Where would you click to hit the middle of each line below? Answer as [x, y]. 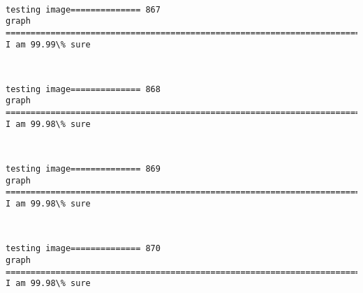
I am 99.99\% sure [48, 44]
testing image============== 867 [83, 9]
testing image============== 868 [83, 89]
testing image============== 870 [83, 249]
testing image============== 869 [83, 169]
